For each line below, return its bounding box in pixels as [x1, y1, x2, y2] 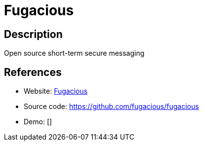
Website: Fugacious [24, 87, 88, 96]
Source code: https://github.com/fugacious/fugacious [24, 102, 199, 111]
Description [4, 28, 63, 40]
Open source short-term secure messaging [4, 49, 145, 58]
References [4, 66, 62, 78]
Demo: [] [24, 117, 52, 126]
